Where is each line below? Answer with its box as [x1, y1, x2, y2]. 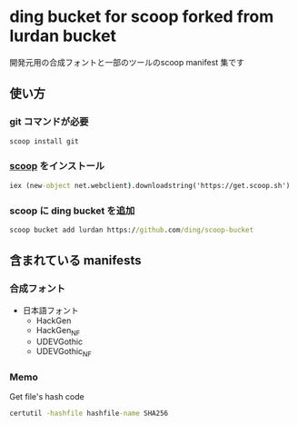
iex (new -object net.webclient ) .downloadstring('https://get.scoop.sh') [9, 181, 291, 190]
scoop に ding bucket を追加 [9, 204, 135, 217]
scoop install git [9, 136, 79, 146]
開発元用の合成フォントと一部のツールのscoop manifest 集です [9, 56, 245, 67]
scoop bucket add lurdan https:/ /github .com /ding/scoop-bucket [9, 225, 254, 234]
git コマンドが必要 [9, 115, 89, 128]
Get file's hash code [9, 391, 84, 402]
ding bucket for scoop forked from [9, 6, 274, 27]
